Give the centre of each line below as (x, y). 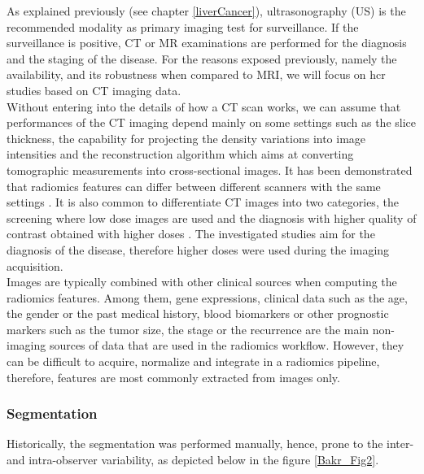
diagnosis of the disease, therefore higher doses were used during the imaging (198, 249)
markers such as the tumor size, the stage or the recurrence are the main (188, 329)
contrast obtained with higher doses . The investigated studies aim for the (191, 234)
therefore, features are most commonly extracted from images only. (173, 377)
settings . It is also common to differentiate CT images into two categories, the (203, 202)
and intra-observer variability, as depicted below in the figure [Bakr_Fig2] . (193, 460)
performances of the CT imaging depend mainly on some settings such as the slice (212, 122)
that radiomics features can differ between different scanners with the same (194, 186)
